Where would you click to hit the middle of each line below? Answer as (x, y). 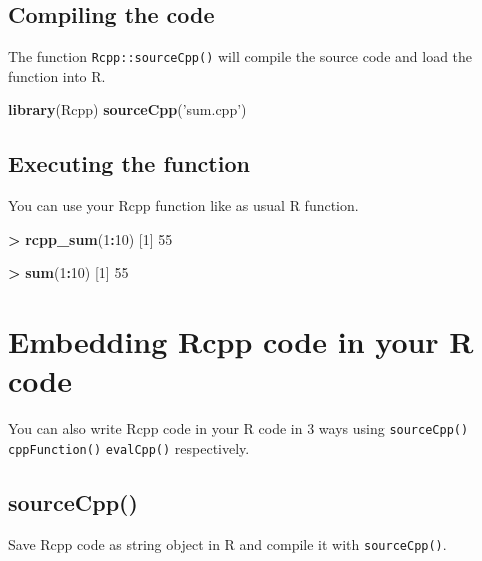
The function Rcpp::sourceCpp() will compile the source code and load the (240, 56)
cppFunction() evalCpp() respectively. (129, 448)
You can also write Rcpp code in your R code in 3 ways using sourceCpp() (238, 428)
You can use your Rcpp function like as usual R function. (183, 205)
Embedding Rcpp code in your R (241, 341)
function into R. (57, 75)
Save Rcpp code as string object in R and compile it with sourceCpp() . (227, 543)
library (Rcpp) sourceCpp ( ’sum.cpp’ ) (127, 109)
